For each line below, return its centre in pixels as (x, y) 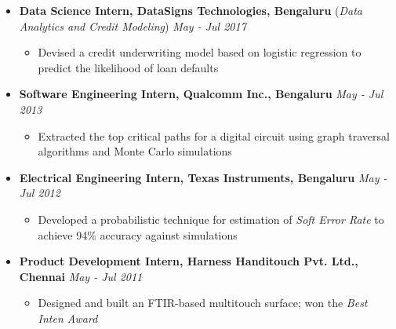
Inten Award (68, 318)
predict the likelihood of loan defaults (128, 67)
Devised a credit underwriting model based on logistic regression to (200, 52)
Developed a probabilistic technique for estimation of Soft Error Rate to (211, 219)
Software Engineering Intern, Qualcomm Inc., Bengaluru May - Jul (201, 94)
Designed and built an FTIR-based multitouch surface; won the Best (203, 303)
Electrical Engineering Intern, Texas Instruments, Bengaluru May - (203, 177)
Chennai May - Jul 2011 (81, 276)
